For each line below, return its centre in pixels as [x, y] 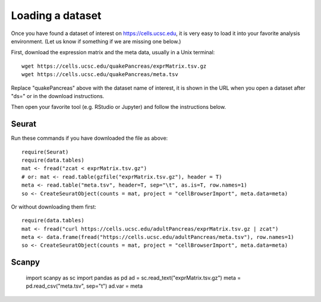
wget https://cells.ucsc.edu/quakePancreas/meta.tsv [100, 75]
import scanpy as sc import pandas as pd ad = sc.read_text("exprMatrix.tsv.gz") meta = [133, 278]
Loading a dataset [56, 15]
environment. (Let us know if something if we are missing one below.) [96, 41]
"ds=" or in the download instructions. [58, 96]
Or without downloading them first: [53, 207]
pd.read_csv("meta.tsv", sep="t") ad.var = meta [84, 286]
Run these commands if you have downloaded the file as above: [89, 138]
